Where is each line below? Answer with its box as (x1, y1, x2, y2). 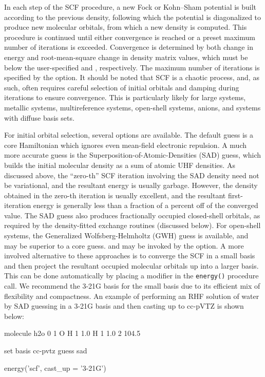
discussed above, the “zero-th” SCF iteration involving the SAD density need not (4, 169, 259, 180)
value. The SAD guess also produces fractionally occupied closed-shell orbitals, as (4, 210, 260, 220)
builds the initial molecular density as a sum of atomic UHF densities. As (4, 159, 235, 170)
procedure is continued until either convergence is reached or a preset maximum (4, 31, 255, 42)
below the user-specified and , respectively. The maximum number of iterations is (4, 62, 260, 72)
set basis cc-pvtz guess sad (4, 345, 87, 356)
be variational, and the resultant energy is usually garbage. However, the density (4, 180, 258, 191)
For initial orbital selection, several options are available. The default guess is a (4, 129, 253, 140)
